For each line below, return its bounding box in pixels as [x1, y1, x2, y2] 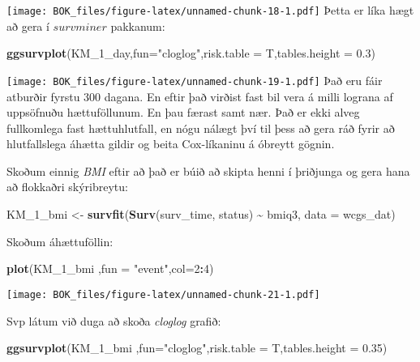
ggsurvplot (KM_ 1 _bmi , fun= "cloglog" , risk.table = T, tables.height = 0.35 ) [6, 339, 388, 356]
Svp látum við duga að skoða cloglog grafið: [6, 312, 221, 329]
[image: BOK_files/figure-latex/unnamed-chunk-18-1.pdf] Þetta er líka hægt [6, 2, 414, 18]
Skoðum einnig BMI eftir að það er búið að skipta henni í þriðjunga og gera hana [6, 162, 410, 179]
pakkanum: [110, 17, 165, 34]
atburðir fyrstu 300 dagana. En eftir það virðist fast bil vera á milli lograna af [6, 87, 393, 104]
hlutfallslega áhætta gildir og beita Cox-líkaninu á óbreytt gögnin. [6, 135, 335, 152]
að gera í [6, 17, 49, 34]
